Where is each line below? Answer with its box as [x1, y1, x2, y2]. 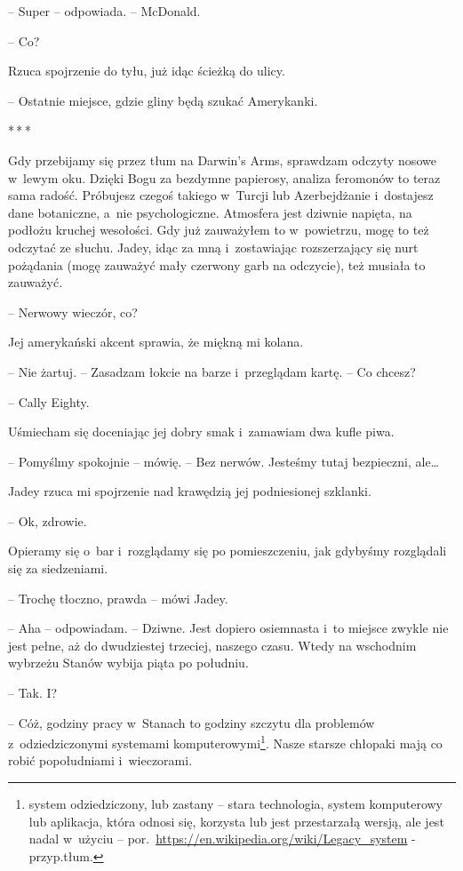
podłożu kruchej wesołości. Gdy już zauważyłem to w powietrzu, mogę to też [8, 220, 429, 239]
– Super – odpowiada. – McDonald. [8, 2, 201, 20]
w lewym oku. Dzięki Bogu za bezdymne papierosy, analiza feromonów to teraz [8, 168, 441, 187]
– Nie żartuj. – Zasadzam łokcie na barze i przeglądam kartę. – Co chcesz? [8, 362, 416, 380]
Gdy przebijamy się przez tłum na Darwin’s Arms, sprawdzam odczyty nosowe [8, 150, 436, 169]
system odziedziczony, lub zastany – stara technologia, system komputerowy [28, 795, 443, 813]
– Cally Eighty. [8, 392, 90, 411]
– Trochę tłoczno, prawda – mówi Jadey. [8, 588, 228, 607]
